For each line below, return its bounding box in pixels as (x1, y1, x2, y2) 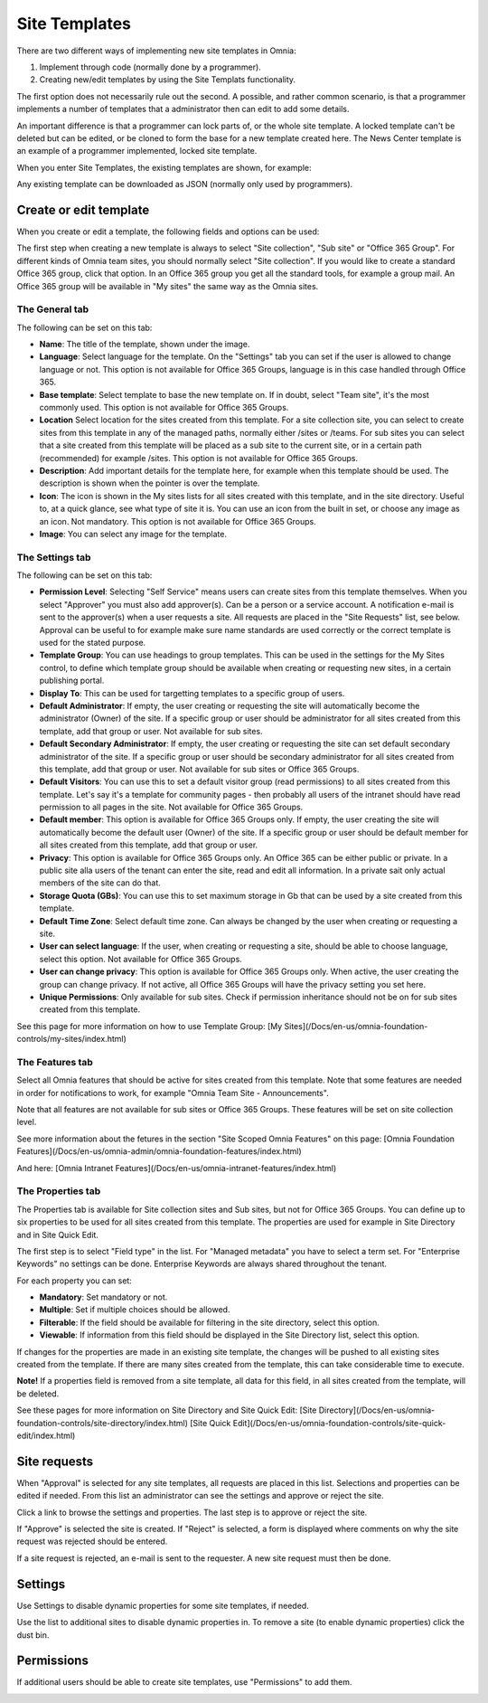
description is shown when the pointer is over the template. (39, 478, 260, 488)
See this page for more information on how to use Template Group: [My (16, 1020, 283, 1031)
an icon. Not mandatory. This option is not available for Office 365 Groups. (39, 516, 316, 526)
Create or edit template (16, 202, 150, 217)
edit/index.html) (16, 1430, 76, 1441)
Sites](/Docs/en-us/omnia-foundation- (284, 1020, 428, 1031)
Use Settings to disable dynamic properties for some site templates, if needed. (16, 1600, 309, 1611)
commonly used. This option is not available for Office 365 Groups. (39, 402, 289, 413)
